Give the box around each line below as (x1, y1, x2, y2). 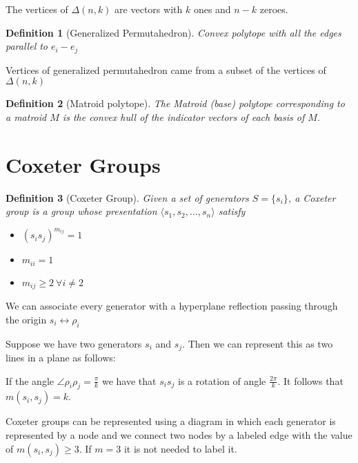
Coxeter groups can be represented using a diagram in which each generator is (6, 414, 336, 428)
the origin (6, 312, 47, 326)
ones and (193, 2, 231, 16)
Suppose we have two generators (6, 336, 142, 350)
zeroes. (259, 2, 288, 16)
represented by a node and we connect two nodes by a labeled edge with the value (6, 427, 352, 442)
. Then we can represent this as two (182, 336, 333, 350)
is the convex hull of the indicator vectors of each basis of (62, 109, 305, 124)
